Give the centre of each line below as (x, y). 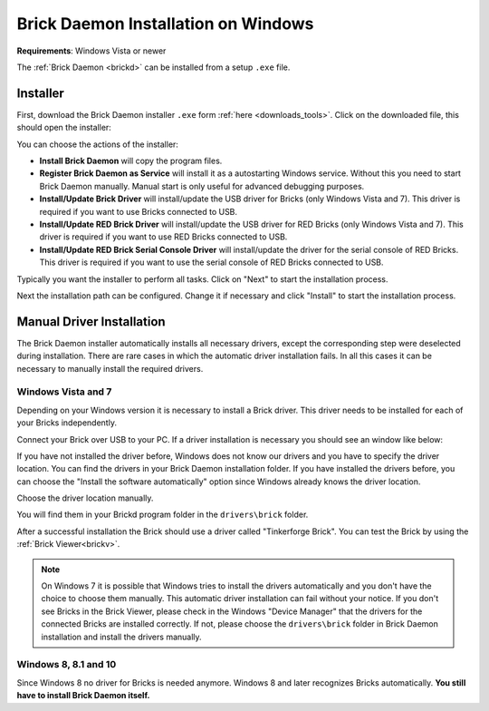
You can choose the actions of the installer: (97, 144)
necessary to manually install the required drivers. (110, 368)
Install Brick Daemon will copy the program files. (131, 161)
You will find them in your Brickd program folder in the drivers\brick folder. (163, 515)
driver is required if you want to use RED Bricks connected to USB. (163, 237)
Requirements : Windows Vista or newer (91, 51)
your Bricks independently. (67, 423)
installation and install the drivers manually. (122, 637)
